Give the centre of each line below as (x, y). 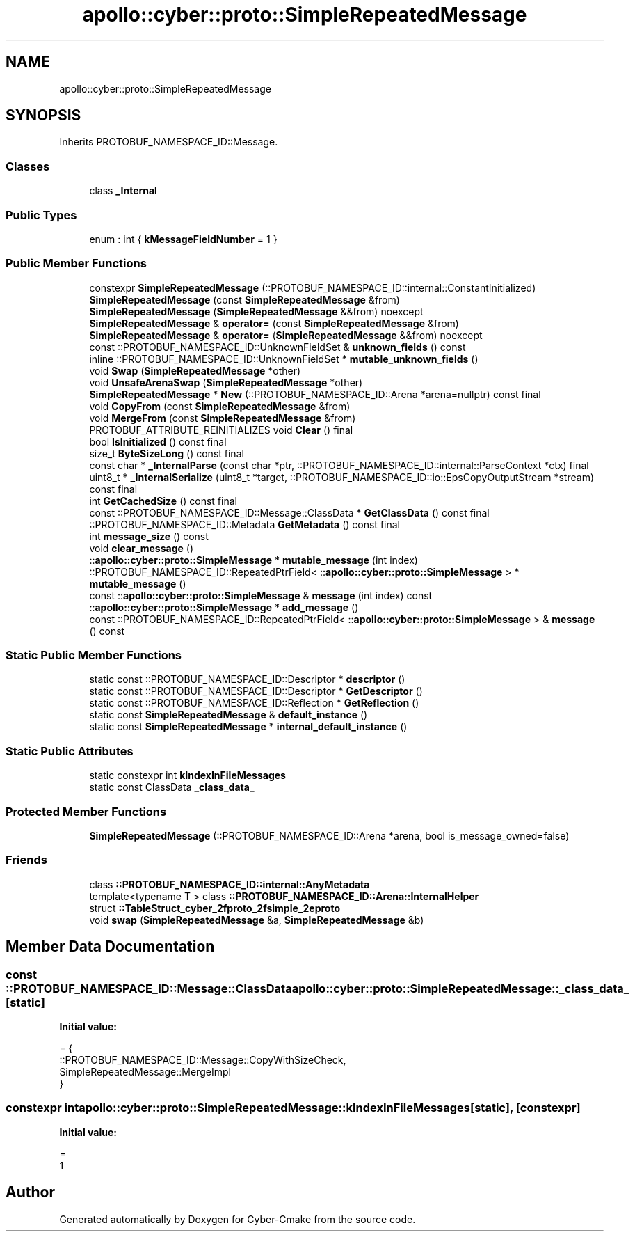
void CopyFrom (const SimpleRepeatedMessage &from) (220, 406)
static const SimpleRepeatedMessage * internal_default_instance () (248, 727)
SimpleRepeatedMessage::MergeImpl (145, 1071)
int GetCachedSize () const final (163, 501)
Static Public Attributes (70, 751)
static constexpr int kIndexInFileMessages (187, 775)
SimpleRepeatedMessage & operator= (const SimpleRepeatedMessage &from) (274, 323)
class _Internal (123, 191)
